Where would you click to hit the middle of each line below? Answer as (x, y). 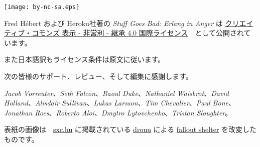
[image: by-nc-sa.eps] (42, 7)
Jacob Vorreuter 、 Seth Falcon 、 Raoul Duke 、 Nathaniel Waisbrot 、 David (116, 93)
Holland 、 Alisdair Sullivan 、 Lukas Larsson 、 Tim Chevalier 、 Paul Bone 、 (120, 103)
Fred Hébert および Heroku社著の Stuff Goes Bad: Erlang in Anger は (113, 23)
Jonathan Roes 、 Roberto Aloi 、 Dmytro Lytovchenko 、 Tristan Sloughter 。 (118, 112)
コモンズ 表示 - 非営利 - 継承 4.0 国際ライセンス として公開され (138, 33)
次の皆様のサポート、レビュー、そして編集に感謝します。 (98, 76)
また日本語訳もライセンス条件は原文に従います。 (85, 59)
